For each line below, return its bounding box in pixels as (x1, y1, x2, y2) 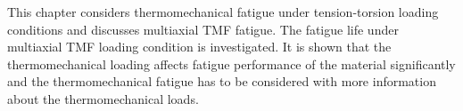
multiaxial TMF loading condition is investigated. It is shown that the (7, 37, 392, 56)
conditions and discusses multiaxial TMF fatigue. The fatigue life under (7, 20, 399, 38)
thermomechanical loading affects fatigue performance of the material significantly (7, 54, 456, 73)
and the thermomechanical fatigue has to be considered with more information (7, 72, 436, 91)
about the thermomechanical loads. (7, 89, 199, 107)
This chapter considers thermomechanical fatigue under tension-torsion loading (7, 3, 439, 20)
